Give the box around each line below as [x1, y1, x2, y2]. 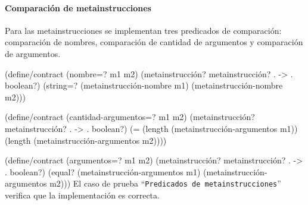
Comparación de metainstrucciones [5, 1, 151, 14]
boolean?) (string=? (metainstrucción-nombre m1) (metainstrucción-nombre [5, 79, 283, 92]
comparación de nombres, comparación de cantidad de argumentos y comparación [5, 36, 303, 48]
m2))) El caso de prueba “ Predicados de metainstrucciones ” [49, 177, 281, 190]
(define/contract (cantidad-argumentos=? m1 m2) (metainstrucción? [5, 111, 255, 123]
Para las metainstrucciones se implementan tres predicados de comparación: [5, 24, 282, 36]
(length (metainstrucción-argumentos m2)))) [5, 134, 167, 146]
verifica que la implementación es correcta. [5, 188, 160, 201]
